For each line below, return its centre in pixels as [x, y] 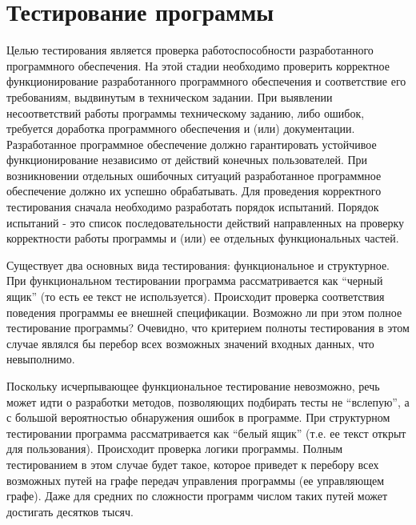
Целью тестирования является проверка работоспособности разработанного [190, 50]
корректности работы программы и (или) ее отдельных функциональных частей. [203, 238]
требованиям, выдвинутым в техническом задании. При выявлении [170, 96]
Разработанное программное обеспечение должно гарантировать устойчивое [192, 144]
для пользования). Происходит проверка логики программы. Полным [175, 449]
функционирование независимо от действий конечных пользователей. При [187, 160]
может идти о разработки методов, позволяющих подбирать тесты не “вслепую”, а [208, 401]
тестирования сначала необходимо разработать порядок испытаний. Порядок [193, 207]
